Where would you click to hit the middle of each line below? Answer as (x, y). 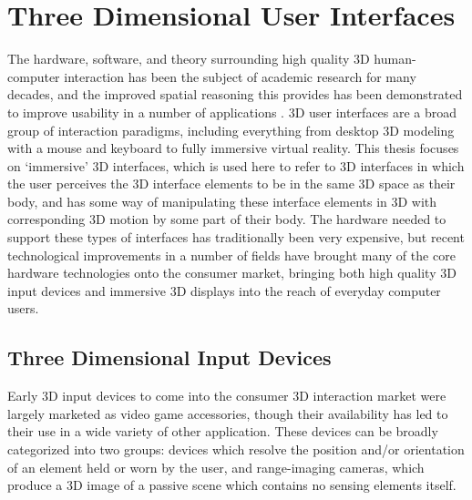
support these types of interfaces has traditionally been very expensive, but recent (236, 237)
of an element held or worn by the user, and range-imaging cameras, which (216, 467)
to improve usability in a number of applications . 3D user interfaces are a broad (232, 112)
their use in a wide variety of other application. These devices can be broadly (223, 431)
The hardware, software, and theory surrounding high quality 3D (189, 59)
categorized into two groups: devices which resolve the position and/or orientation (236, 449)
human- (395, 59)
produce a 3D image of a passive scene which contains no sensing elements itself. (232, 485)
